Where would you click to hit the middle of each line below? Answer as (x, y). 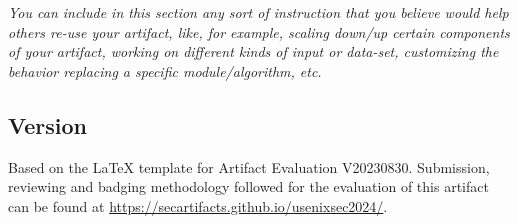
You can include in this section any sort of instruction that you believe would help (258, 12)
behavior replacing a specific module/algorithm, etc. (165, 70)
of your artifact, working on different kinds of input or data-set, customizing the (253, 51)
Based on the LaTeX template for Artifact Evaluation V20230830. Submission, (249, 166)
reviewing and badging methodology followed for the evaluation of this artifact (248, 186)
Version (47, 124)
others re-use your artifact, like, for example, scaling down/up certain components (259, 31)
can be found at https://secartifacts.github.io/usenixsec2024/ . (198, 205)
